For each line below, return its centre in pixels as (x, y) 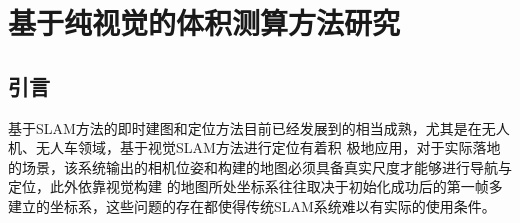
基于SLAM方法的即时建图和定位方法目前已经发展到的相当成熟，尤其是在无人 (259, 127)
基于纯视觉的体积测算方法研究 (204, 22)
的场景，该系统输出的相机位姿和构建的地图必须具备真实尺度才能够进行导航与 (260, 166)
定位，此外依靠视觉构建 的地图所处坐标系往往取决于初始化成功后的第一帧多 (255, 186)
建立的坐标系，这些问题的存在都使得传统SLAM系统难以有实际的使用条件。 (252, 205)
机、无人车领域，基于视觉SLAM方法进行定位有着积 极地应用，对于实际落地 (254, 147)
